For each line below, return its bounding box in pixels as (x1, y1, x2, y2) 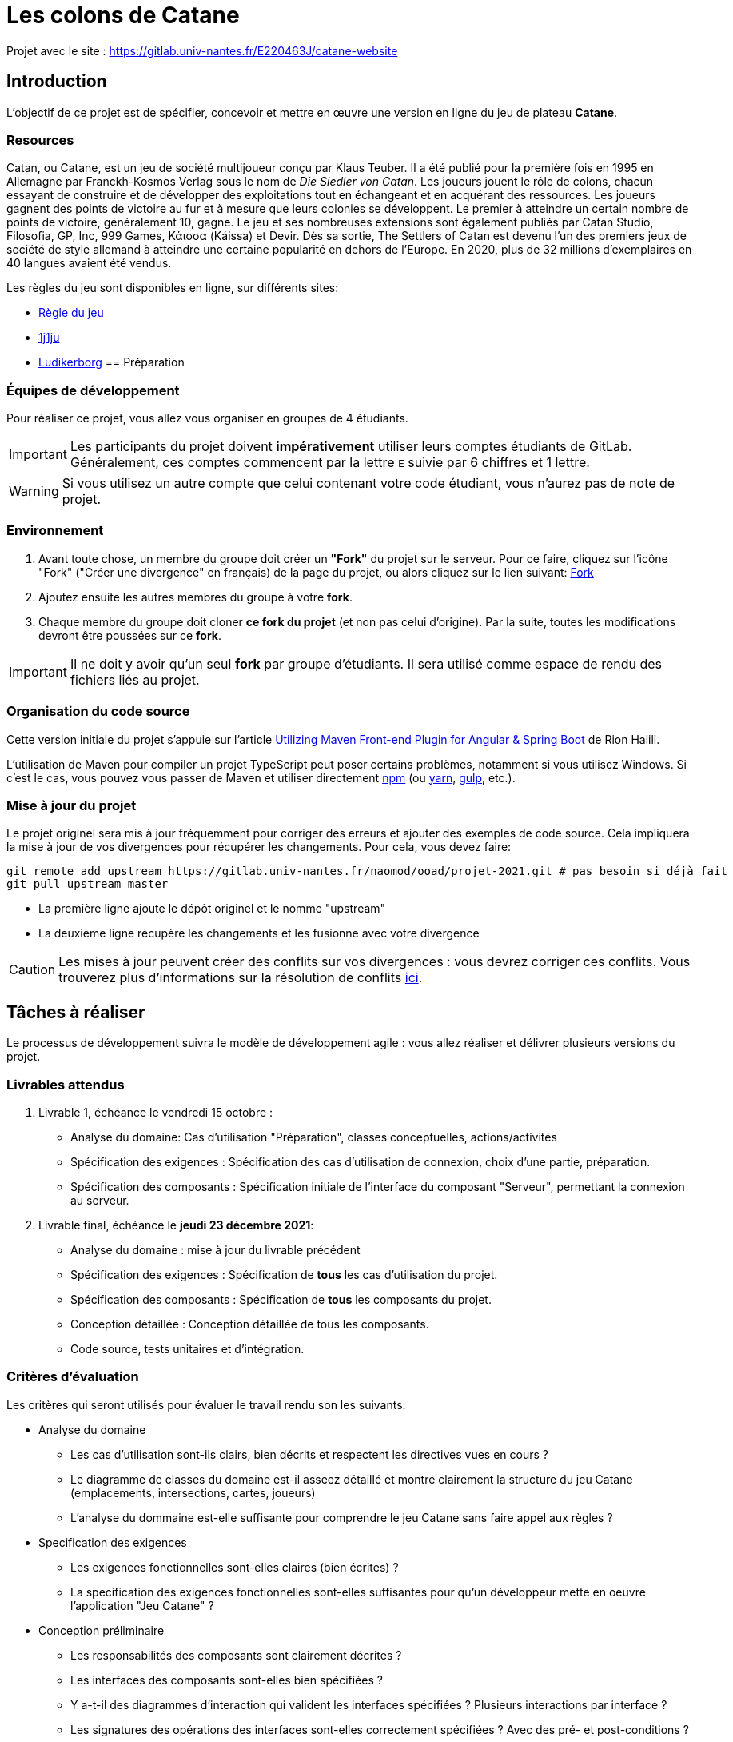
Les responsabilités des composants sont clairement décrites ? (70, 1648, 402, 1662)
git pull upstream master (6, 877, 169, 891)
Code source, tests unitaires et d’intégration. (70, 1341, 305, 1356)
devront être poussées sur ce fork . (38, 628, 222, 642)
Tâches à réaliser (6, 1001, 145, 1022)
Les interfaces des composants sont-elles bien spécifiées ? (70, 1672, 383, 1687)
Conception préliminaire (38, 1623, 165, 1637)
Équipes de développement (6, 382, 180, 398)
